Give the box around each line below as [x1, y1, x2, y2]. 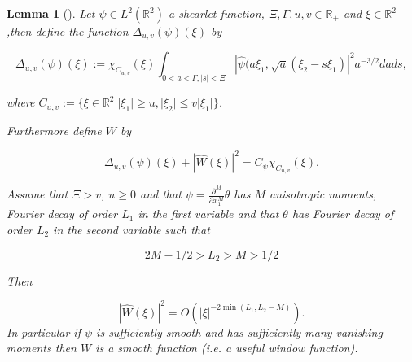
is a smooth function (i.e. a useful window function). [95, 339, 358, 356]
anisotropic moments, [270, 185, 377, 203]
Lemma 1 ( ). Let [7, 5, 95, 21]
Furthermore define [7, 122, 102, 139]
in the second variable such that [53, 220, 210, 238]
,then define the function [7, 23, 129, 39]
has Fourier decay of [291, 205, 394, 222]
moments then [7, 339, 77, 356]
